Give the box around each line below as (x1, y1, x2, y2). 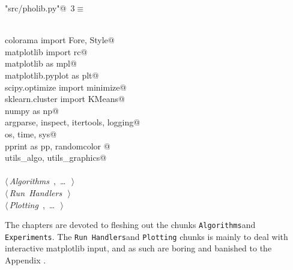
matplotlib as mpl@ (5, 57, 77, 70)
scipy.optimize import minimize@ (5, 80, 127, 93)
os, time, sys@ (5, 127, 57, 140)
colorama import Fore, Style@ (5, 34, 115, 46)
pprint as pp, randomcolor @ (5, 139, 110, 152)
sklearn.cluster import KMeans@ (5, 92, 125, 105)
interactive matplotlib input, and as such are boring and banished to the (5, 242, 272, 254)
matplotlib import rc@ (5, 45, 88, 58)
